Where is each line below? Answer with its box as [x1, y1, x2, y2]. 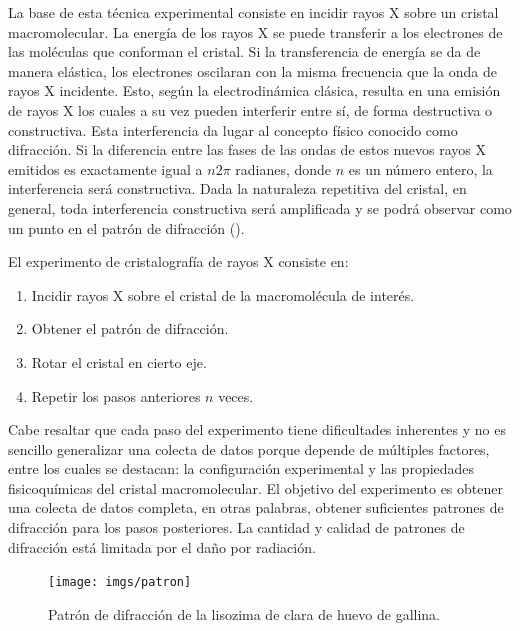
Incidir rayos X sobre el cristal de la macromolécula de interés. [31, 284, 415, 305]
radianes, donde [235, 158, 332, 179]
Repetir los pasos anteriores [31, 385, 201, 406]
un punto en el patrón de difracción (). [8, 217, 245, 238]
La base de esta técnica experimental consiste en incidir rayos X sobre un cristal [8, 2, 499, 22]
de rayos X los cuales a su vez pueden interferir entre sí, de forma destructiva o [8, 99, 493, 120]
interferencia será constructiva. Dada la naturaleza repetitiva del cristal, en [8, 178, 467, 199]
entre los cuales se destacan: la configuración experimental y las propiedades [8, 458, 475, 479]
